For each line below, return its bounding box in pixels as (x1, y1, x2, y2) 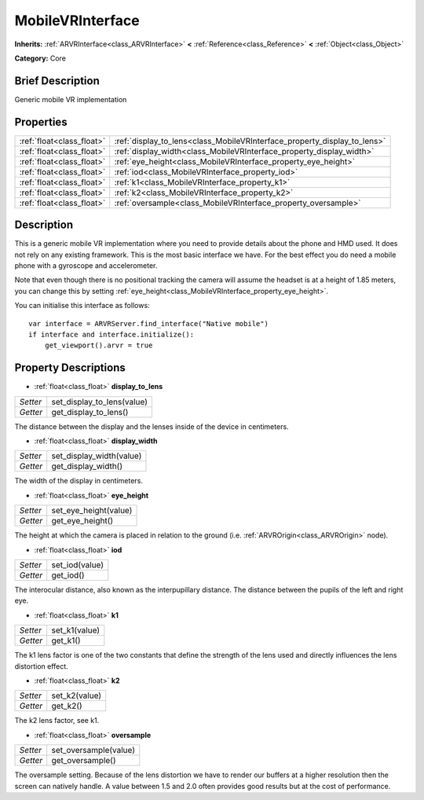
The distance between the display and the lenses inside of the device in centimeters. (14, 421, 290, 431)
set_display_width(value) (51, 450, 142, 461)
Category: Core (14, 53, 67, 63)
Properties (14, 115, 68, 129)
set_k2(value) (51, 690, 102, 701)
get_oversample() (51, 755, 117, 766)
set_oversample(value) (51, 745, 136, 756)
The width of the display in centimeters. (14, 476, 143, 486)
